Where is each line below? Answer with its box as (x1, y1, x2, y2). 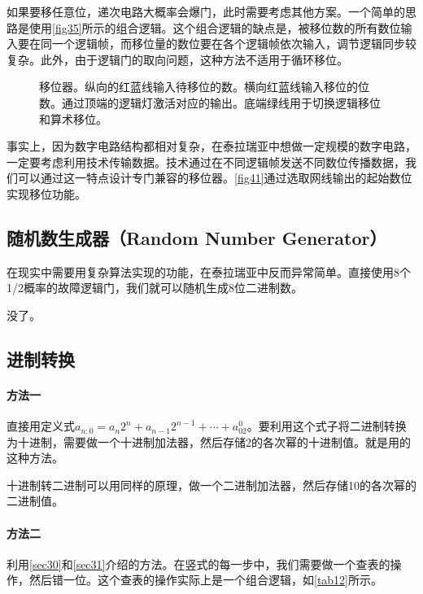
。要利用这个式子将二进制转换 (246, 417, 407, 435)
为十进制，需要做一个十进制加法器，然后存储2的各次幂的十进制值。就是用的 (7, 433, 411, 450)
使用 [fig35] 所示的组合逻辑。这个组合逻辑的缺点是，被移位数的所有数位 (28, 19, 401, 36)
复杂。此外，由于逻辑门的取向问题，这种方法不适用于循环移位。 (7, 50, 348, 68)
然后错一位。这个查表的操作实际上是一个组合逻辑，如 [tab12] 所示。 (28, 571, 383, 588)
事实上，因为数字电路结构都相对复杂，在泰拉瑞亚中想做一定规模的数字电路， (7, 138, 416, 155)
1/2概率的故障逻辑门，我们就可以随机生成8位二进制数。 (7, 279, 303, 296)
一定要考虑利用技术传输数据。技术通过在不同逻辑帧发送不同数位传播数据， (7, 153, 405, 170)
